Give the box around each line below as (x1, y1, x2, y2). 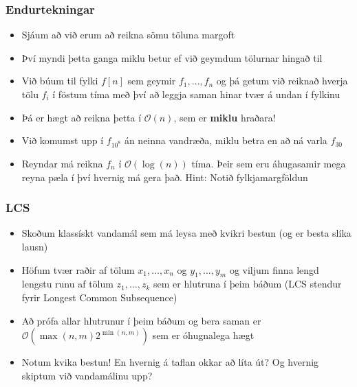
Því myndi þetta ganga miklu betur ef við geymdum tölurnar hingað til (21, 50, 323, 64)
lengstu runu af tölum (21, 277, 113, 291)
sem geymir (127, 73, 176, 88)
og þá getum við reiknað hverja (216, 73, 348, 88)
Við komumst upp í (21, 133, 104, 148)
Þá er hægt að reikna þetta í (21, 110, 142, 124)
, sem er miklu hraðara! (173, 110, 276, 124)
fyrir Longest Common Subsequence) (21, 290, 177, 304)
